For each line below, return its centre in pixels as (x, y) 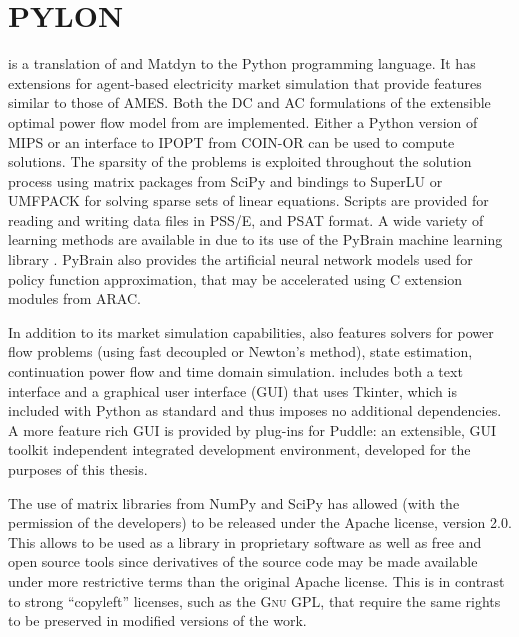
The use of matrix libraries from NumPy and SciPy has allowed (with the (234, 502)
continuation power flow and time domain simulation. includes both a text (235, 371)
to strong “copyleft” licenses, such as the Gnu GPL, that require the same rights (254, 600)
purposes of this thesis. (78, 469)
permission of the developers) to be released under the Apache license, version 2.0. (260, 522)
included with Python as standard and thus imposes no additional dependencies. (255, 410)
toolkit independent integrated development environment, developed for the (239, 449)
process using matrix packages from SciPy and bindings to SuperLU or (225, 180)
